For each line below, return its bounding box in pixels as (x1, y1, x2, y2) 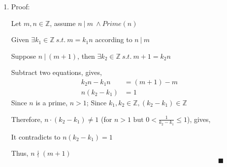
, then (77, 50, 95, 61)
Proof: (11, 1, 30, 11)
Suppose (11, 50, 36, 61)
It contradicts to (11, 131, 61, 142)
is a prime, (35, 97, 68, 108)
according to (95, 34, 132, 45)
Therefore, (11, 114, 42, 124)
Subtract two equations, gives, (11, 67, 102, 77)
